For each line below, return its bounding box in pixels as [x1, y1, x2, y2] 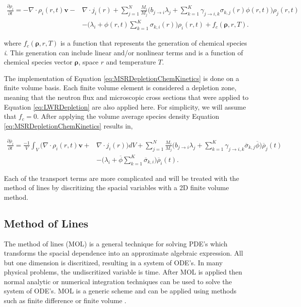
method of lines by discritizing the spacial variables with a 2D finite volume [4, 182, 229, 193]
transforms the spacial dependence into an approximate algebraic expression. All [4, 248, 243, 258]
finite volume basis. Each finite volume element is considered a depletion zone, [4, 82, 236, 93]
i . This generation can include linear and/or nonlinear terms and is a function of [4, 47, 243, 57]
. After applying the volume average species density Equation [36, 111, 219, 121]
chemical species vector [4, 57, 72, 67]
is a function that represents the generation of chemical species [60, 38, 247, 48]
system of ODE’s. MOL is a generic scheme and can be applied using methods [4, 286, 237, 296]
